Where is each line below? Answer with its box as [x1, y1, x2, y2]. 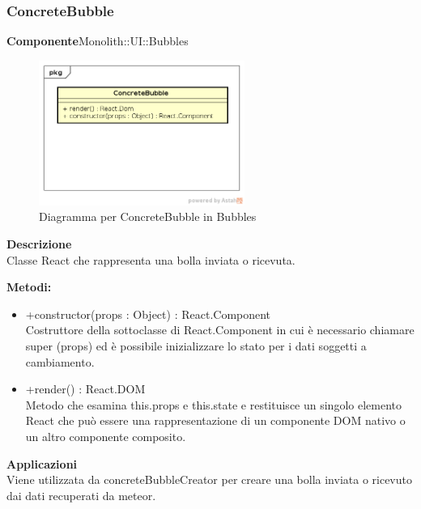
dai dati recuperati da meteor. [6, 486, 156, 503]
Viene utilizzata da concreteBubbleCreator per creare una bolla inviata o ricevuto [6, 471, 412, 488]
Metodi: [6, 278, 52, 295]
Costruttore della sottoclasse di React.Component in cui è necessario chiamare [25, 321, 415, 338]
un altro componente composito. [25, 427, 186, 444]
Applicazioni [6, 455, 78, 472]
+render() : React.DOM [25, 380, 146, 397]
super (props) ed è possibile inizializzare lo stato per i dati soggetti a [25, 337, 367, 354]
